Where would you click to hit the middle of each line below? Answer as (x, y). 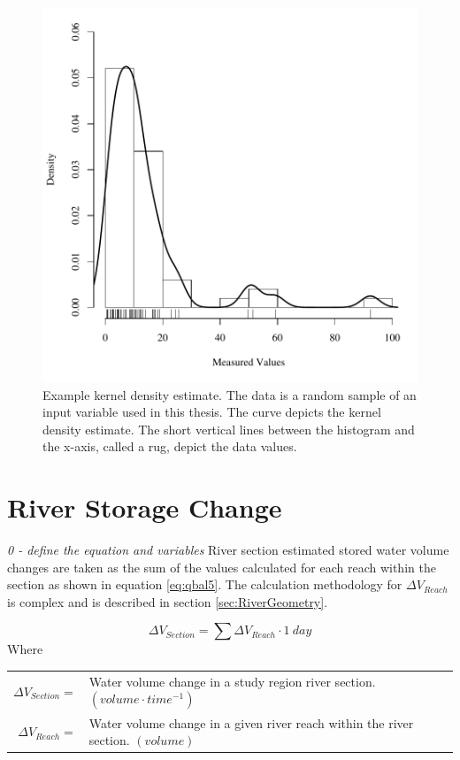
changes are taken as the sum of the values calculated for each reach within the (222, 567)
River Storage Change (145, 507)
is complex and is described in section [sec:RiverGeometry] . (168, 601)
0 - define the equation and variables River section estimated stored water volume (228, 550)
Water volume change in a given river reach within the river (251, 722)
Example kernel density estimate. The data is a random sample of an (230, 394)
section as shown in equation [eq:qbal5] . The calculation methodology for (205, 584)
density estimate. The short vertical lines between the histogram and (229, 429)
